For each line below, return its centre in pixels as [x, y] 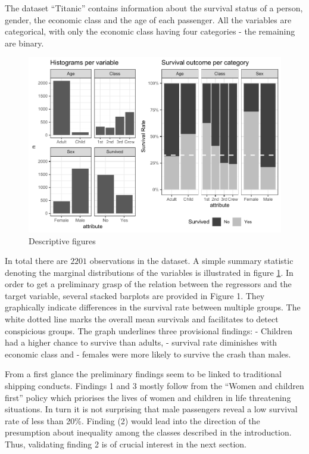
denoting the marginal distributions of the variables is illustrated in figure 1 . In [149, 272]
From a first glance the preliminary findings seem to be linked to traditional [143, 374]
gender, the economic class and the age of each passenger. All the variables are [148, 19]
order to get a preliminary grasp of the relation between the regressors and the [148, 284]
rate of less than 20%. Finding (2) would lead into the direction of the [132, 420]
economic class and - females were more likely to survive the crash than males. [148, 354]
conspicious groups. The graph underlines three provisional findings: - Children [149, 330]
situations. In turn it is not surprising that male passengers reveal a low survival [151, 409]
